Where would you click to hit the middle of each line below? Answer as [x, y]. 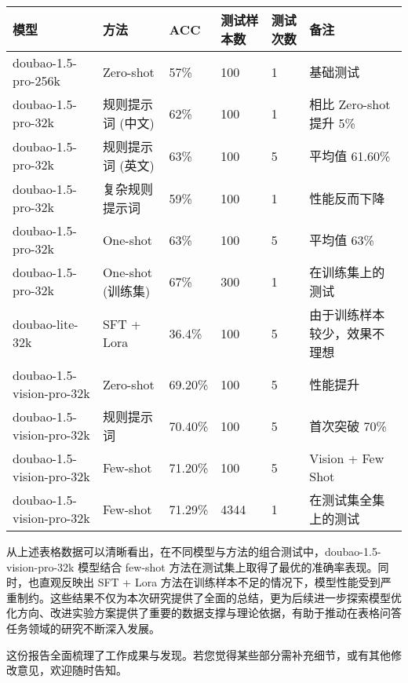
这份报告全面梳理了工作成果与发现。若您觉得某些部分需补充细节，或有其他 [199, 654]
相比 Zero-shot [350, 104]
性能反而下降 [347, 198]
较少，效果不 [347, 333]
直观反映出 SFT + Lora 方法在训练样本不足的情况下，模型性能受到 [209, 582]
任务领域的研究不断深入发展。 [83, 628]
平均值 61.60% [350, 156]
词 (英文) [128, 165]
